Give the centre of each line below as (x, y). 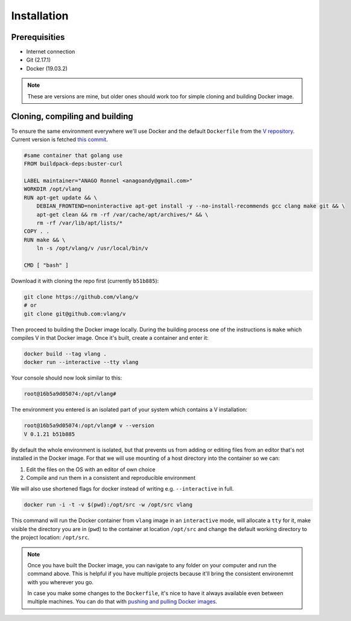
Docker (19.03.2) (47, 68)
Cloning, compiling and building (72, 117)
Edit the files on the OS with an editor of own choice (91, 469)
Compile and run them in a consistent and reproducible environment (111, 477)
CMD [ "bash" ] (46, 265)
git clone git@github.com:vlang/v (75, 314)
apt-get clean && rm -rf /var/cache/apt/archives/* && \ (122, 215)
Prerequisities (38, 37)
